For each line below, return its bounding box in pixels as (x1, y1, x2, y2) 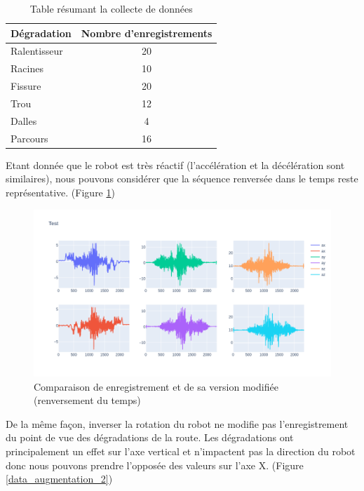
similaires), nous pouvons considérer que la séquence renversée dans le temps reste (6, 171, 358, 186)
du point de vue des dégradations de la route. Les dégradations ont (6, 430, 294, 445)
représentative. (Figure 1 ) (6, 184, 115, 199)
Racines (11, 61, 43, 76)
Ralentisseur (11, 43, 63, 58)
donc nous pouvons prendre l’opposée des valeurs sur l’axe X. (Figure (6, 457, 304, 472)
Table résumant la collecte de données (29, 1, 193, 15)
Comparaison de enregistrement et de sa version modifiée (34, 379, 278, 394)
